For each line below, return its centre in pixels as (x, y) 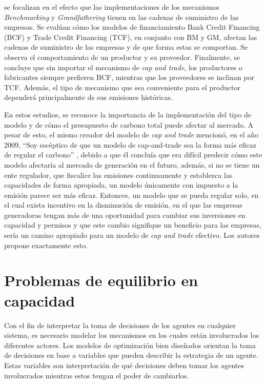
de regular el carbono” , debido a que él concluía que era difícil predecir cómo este (133, 155)
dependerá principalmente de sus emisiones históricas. (88, 97)
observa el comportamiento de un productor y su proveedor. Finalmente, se (122, 57)
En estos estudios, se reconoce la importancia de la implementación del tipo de (128, 114)
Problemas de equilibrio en (101, 280)
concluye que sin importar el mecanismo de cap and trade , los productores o (123, 67)
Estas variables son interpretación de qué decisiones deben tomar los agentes (124, 365)
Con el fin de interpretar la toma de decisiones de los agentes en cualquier (120, 325)
